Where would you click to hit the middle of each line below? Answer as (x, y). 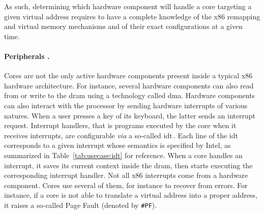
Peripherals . (27, 56)
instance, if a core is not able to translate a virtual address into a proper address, (131, 195)
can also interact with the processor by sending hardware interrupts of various (126, 105)
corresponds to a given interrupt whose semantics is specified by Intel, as (118, 145)
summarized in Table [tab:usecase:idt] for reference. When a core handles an (123, 155)
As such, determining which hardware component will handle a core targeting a (128, 6)
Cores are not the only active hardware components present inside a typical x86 (128, 75)
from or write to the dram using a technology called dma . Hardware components (130, 95)
